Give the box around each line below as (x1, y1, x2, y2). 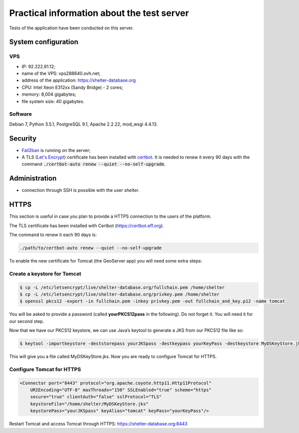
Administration (9, 174, 57, 183)
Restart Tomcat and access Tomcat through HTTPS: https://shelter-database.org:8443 (9, 421, 188, 427)
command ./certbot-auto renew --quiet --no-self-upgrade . (21, 161, 166, 167)
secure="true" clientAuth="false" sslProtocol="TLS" (30, 394, 162, 400)
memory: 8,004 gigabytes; (21, 91, 77, 97)
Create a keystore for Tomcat (9, 270, 82, 277)
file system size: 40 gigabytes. (21, 98, 85, 104)
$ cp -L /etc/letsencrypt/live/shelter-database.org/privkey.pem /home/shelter (19, 291, 220, 297)
